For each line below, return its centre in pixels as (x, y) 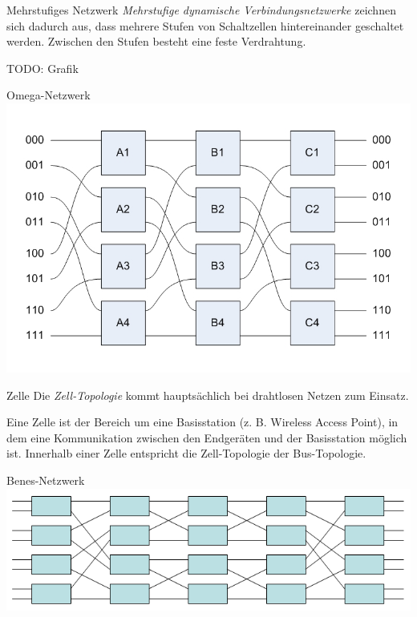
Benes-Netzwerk (46, 480)
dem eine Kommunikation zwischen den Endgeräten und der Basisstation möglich (207, 437)
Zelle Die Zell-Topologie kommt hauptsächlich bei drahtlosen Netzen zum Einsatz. (208, 395)
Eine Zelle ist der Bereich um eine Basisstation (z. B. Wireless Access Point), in (202, 422)
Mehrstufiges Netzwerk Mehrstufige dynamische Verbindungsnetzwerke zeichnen (201, 10)
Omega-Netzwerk (49, 95)
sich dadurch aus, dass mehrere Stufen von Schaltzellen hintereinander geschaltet (205, 25)
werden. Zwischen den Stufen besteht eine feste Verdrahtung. (156, 41)
